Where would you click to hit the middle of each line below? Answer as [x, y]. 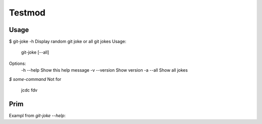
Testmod [27, 13]
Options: [17, 63]
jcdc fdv [29, 90]
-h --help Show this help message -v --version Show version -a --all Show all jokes [104, 70]
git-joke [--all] [35, 52]
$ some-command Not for [35, 79]
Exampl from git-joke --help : [37, 115]
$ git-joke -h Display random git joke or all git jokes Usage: [67, 42]
